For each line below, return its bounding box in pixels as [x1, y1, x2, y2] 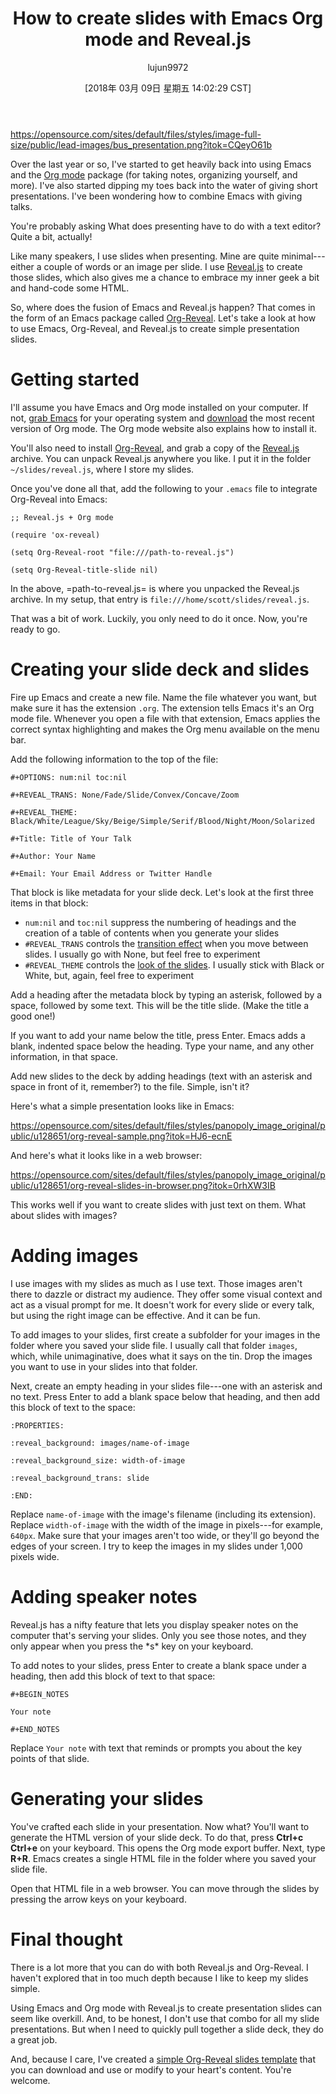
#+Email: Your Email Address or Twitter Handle [10, 868, 213, 879]
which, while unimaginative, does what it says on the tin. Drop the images [10, 1350, 313, 1362]
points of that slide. [10, 1752, 90, 1764]
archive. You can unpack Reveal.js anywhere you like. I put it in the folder [10, 452, 312, 464]
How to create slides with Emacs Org [12, 7, 324, 30]
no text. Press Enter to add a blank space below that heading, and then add [10, 1390, 321, 1402]
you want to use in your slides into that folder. [10, 1360, 198, 1372]
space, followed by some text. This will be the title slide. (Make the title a [10, 999, 310, 1011]
